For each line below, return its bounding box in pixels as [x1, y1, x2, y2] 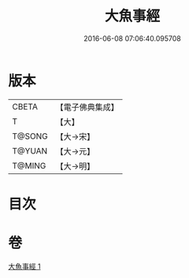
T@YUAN [12, 145, 48, 156]
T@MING [12, 160, 46, 171]
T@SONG [12, 131, 49, 142]
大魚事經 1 [8, 261, 41, 271]
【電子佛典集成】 [55, 102, 120, 113]
